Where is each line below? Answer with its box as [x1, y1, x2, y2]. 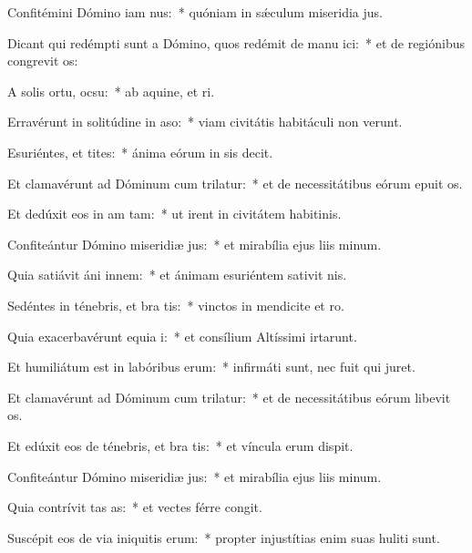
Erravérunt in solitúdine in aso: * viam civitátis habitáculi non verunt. [7, 112, 403, 131]
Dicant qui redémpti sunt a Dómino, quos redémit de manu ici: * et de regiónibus [7, 33, 466, 52]
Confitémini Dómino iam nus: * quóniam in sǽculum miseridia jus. [7, 3, 384, 21]
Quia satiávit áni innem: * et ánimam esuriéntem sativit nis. [7, 265, 347, 284]
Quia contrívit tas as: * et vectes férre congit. [7, 497, 262, 517]
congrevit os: [7, 51, 78, 70]
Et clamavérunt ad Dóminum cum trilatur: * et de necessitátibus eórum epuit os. [7, 173, 463, 192]
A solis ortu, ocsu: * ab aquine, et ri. [7, 81, 215, 100]
